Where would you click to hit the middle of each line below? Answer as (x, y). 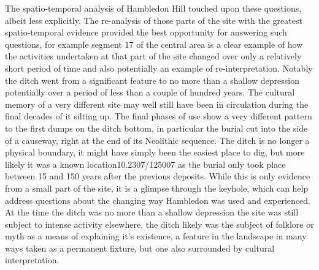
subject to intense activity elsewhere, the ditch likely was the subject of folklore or (159, 224)
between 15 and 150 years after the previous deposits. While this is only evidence (158, 176)
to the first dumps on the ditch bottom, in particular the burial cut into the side (156, 128)
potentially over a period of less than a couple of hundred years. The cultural (150, 92)
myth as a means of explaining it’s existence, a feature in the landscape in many (156, 236)
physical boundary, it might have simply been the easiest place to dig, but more (155, 152)
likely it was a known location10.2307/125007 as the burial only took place (145, 164)
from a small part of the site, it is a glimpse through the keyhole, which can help (157, 188)
